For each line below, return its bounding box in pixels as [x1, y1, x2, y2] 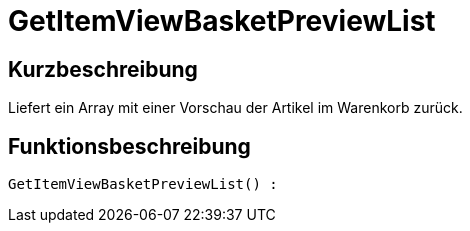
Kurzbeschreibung [8, 56, 198, 82]
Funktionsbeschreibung [8, 133, 251, 159]
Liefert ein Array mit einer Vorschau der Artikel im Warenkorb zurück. [8, 99, 463, 117]
